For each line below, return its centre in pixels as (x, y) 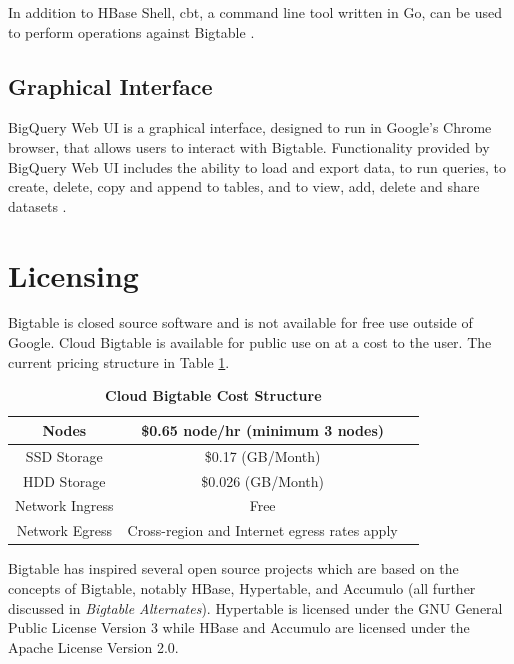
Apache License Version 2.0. (93, 646)
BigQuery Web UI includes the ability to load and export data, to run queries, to (257, 166)
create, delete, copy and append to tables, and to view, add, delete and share (244, 186)
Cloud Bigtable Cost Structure (213, 395)
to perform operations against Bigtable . (131, 31)
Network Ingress (64, 505)
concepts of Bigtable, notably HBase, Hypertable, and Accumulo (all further (242, 587)
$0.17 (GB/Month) (262, 455)
